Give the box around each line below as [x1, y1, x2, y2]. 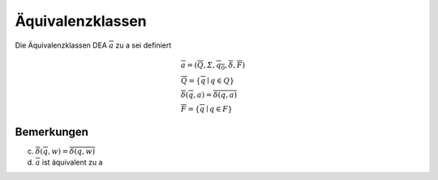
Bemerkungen [15, 125, 89, 139]
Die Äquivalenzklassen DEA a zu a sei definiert [15, 40, 172, 50]
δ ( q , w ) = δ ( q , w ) [35, 147, 96, 156]
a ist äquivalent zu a [35, 157, 103, 167]
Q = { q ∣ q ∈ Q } [181, 77, 234, 86]
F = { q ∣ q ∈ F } [181, 105, 233, 114]
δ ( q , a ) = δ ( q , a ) [181, 90, 238, 100]
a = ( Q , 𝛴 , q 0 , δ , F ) [181, 61, 246, 72]
